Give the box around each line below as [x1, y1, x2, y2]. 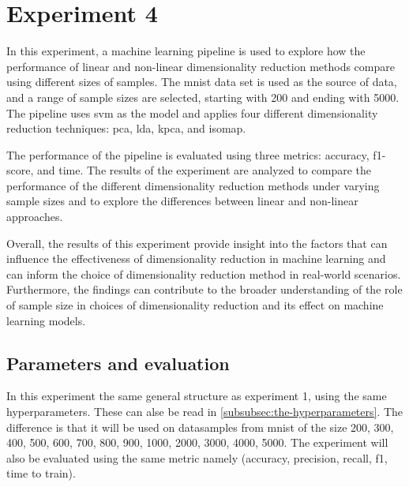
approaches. [6, 208, 63, 225]
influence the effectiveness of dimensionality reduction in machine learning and [6, 250, 386, 267]
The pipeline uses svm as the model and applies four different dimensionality [6, 104, 378, 121]
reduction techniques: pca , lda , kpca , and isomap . [6, 120, 246, 137]
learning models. [6, 312, 86, 328]
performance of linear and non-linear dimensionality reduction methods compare [6, 58, 395, 74]
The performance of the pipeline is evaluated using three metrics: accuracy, [6, 146, 370, 163]
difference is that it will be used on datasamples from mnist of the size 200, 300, [6, 418, 394, 435]
